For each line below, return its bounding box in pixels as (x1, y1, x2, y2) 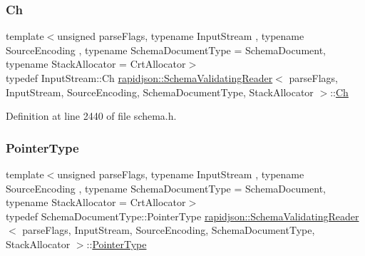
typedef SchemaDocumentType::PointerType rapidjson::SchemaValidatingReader (6, 208, 359, 223)
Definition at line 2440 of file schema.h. (6, 108, 177, 123)
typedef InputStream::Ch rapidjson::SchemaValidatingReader (6, 71, 273, 85)
